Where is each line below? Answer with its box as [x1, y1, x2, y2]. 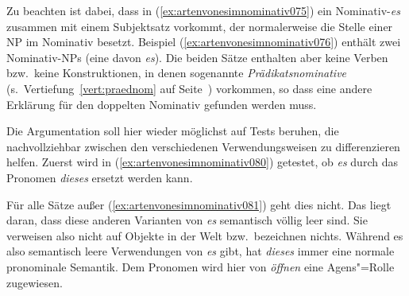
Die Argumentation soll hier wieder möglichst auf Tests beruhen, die [6, 123, 339, 139]
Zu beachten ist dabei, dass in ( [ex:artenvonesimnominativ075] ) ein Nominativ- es [6, 2, 400, 18]
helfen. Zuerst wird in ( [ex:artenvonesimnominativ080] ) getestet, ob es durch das [6, 154, 398, 170]
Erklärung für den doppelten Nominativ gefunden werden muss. [6, 95, 317, 112]
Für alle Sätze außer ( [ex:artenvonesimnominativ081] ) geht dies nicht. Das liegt [6, 196, 392, 212]
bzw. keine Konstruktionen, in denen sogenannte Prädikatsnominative [6, 64, 347, 81]
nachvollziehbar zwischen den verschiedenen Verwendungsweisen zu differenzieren [6, 138, 400, 154]
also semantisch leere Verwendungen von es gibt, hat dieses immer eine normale [6, 243, 395, 259]
